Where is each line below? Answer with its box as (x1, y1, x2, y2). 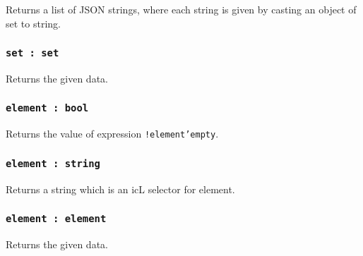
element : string (6, 157, 100, 169)
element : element (6, 213, 107, 225)
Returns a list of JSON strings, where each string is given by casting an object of (6, 2, 357, 16)
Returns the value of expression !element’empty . (6, 126, 219, 141)
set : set (6, 47, 59, 59)
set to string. (6, 16, 61, 30)
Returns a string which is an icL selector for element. (6, 181, 235, 196)
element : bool (6, 102, 89, 114)
